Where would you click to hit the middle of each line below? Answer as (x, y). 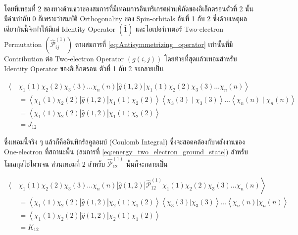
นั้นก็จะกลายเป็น (147, 164)
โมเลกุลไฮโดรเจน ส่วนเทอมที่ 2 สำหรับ (55, 164)
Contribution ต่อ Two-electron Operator (64, 59)
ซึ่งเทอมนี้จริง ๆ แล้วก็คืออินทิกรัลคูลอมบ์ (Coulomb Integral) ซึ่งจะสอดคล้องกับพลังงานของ (124, 141)
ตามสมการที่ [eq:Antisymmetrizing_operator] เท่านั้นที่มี (154, 44)
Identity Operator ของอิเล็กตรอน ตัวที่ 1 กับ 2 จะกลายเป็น (84, 68)
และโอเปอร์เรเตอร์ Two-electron (179, 29)
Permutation (23, 44)
